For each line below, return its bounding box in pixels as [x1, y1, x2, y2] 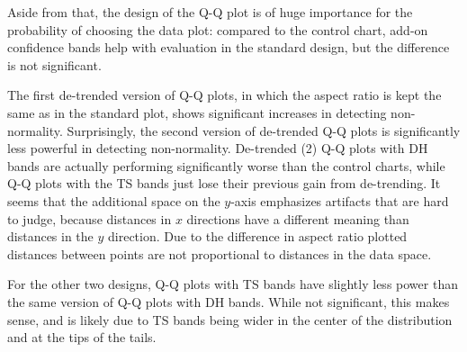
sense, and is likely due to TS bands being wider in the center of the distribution [7, 310, 453, 329]
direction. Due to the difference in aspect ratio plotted [108, 227, 408, 246]
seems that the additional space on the [7, 191, 220, 210]
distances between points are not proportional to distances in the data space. [7, 244, 432, 263]
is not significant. [7, 55, 102, 74]
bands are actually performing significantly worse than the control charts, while [7, 156, 445, 175]
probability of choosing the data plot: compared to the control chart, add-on [7, 20, 428, 39]
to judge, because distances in [7, 209, 172, 228]
